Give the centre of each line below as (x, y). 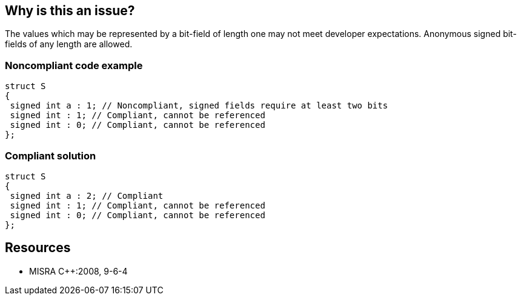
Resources (38, 248)
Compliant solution (51, 155)
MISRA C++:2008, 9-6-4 (78, 271)
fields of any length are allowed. (69, 44)
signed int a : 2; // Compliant (87, 195)
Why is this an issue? (70, 11)
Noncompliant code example (74, 65)
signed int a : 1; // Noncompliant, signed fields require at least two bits (199, 106)
